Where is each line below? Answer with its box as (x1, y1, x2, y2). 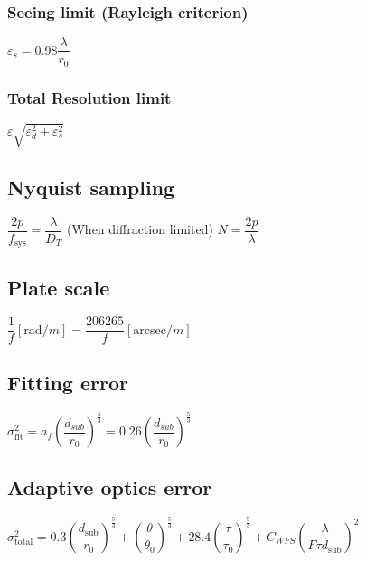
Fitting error (7, 368, 128, 396)
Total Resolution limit (7, 86, 172, 108)
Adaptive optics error (7, 473, 212, 501)
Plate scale (7, 273, 110, 301)
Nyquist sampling (7, 173, 175, 201)
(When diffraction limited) (67, 220, 213, 238)
